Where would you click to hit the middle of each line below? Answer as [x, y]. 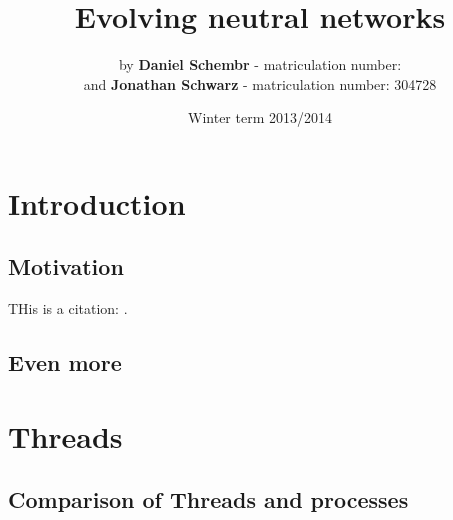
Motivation [66, 266]
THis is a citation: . [68, 308]
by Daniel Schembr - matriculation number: [260, 64]
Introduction [97, 202]
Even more [65, 362]
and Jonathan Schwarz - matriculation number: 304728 [260, 83]
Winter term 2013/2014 [260, 117]
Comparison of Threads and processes [208, 499]
